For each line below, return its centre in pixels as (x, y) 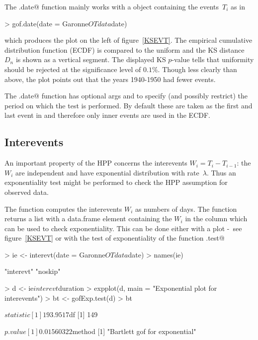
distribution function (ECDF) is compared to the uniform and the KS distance (125, 49)
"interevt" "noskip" (33, 271)
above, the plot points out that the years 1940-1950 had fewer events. (110, 79)
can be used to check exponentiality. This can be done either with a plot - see (123, 228)
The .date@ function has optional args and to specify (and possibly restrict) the (126, 96)
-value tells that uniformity (213, 59)
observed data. (27, 192)
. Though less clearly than (197, 69)
